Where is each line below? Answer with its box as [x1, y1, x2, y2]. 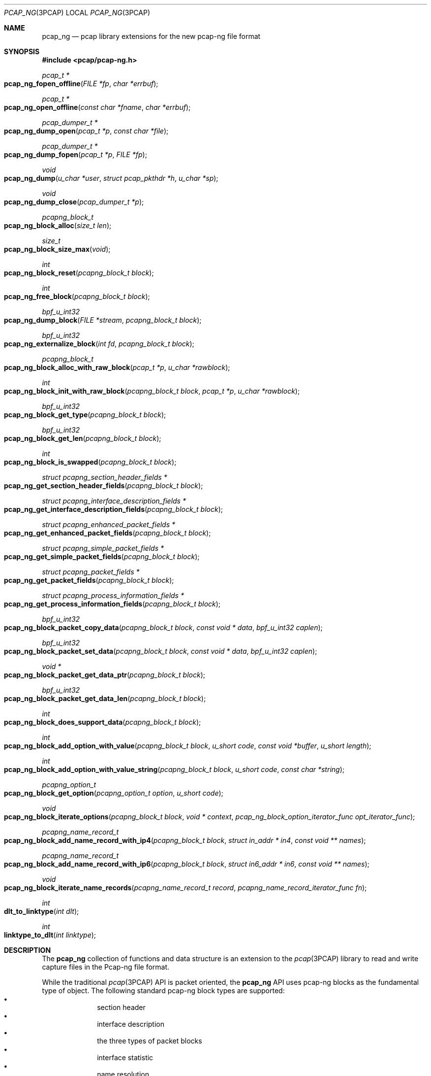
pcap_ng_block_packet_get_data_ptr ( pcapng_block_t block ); [4, 671, 205, 679]
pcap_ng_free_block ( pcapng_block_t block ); [4, 292, 150, 301]
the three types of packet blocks [97, 1037, 202, 1045]
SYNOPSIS [4, 47, 40, 56]
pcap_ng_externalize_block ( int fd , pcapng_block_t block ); [4, 339, 194, 348]
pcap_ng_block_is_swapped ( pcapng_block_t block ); [4, 458, 177, 466]
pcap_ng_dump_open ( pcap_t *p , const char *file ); [4, 127, 169, 135]
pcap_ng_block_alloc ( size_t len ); [4, 221, 112, 230]
